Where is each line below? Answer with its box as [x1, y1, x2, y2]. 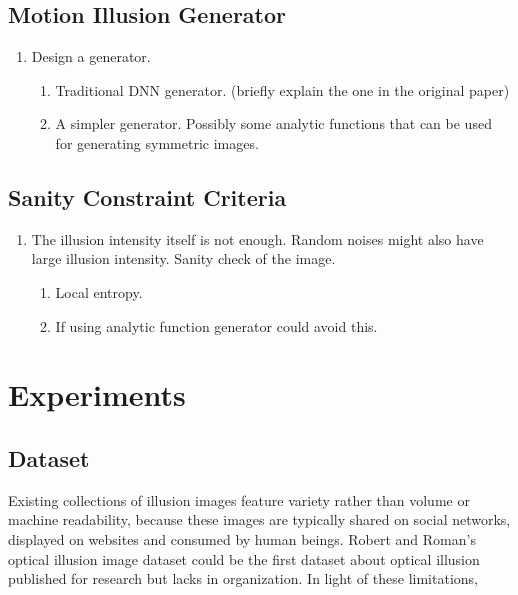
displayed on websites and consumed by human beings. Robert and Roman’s [8, 528, 476, 549]
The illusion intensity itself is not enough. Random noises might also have [31, 228, 484, 249]
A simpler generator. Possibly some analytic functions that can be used [55, 113, 492, 134]
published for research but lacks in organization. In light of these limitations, [8, 568, 478, 589]
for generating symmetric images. [55, 132, 259, 153]
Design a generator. [31, 46, 151, 67]
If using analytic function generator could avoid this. [55, 315, 378, 336]
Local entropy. [55, 281, 143, 302]
